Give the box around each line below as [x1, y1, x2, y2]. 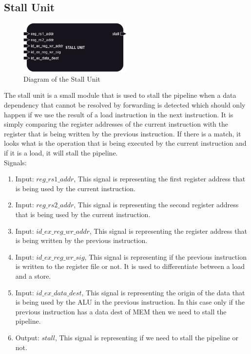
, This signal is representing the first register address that [74, 174, 246, 184]
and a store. [15, 270, 51, 281]
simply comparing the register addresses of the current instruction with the [4, 119, 229, 129]
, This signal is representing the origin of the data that [81, 287, 245, 297]
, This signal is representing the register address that [89, 225, 247, 236]
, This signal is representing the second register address [74, 199, 239, 210]
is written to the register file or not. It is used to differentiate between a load [15, 261, 245, 271]
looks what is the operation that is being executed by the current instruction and [4, 138, 247, 148]
